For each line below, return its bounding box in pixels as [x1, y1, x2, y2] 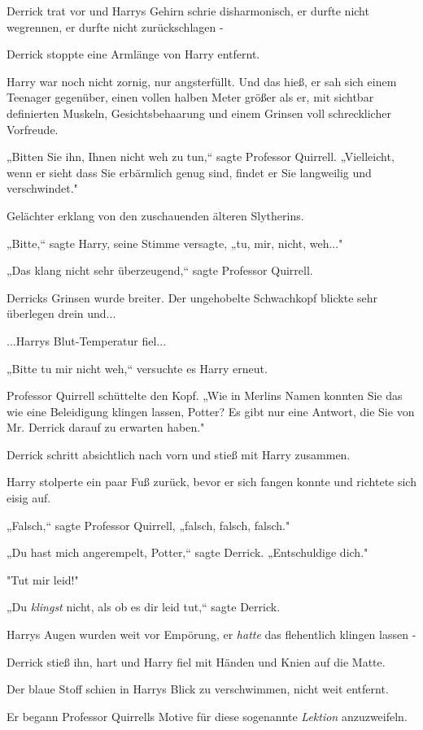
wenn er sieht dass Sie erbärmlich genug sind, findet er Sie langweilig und [7, 163, 372, 180]
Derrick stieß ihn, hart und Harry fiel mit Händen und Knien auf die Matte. [7, 653, 386, 670]
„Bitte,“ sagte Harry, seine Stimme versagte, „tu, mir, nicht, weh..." [7, 234, 343, 251]
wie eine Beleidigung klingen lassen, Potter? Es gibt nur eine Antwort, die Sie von [7, 402, 415, 419]
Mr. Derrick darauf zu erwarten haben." [7, 419, 205, 436]
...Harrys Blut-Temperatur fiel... [7, 332, 167, 349]
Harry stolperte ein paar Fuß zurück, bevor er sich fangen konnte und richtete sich [7, 473, 416, 490]
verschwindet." [7, 180, 78, 197]
